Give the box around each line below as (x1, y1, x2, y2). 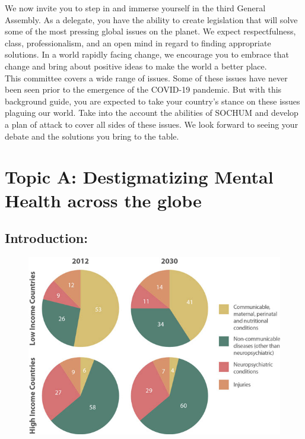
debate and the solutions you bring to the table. (5, 130, 179, 142)
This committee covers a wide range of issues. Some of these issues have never (5, 71, 288, 84)
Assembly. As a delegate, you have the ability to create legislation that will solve (5, 13, 298, 26)
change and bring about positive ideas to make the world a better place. (5, 59, 267, 72)
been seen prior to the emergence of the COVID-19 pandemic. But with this (5, 83, 282, 96)
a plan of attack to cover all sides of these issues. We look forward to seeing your (5, 118, 298, 130)
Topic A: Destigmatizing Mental (5, 165, 274, 189)
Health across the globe (5, 188, 202, 212)
